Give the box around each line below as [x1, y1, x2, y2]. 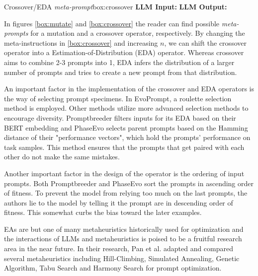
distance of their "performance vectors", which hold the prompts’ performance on [4, 132, 251, 142]
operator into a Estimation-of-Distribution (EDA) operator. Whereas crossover [4, 47, 244, 58]
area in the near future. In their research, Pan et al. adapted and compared [4, 243, 234, 254]
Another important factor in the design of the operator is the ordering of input [4, 168, 245, 178]
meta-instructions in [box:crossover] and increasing [4, 37, 158, 48]
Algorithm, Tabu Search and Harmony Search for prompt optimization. [4, 263, 222, 273]
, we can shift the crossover [164, 37, 247, 48]
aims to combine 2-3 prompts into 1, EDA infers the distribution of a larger [4, 57, 235, 67]
